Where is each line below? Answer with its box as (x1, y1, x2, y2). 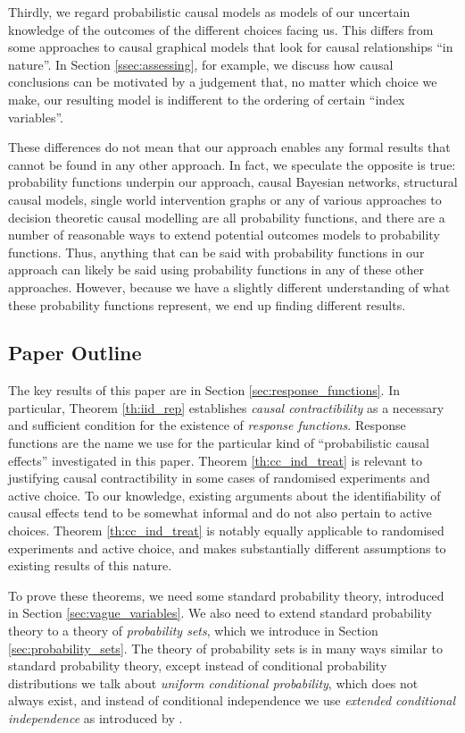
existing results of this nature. (8, 556, 172, 575)
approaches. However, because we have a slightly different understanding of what (8, 277, 451, 296)
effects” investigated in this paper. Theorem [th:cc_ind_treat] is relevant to (8, 451, 423, 469)
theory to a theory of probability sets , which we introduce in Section (8, 621, 378, 640)
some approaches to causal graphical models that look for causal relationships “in (8, 38, 453, 56)
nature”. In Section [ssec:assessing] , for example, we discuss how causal (8, 55, 394, 73)
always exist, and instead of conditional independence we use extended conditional (8, 691, 455, 710)
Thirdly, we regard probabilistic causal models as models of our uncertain (8, 3, 411, 21)
